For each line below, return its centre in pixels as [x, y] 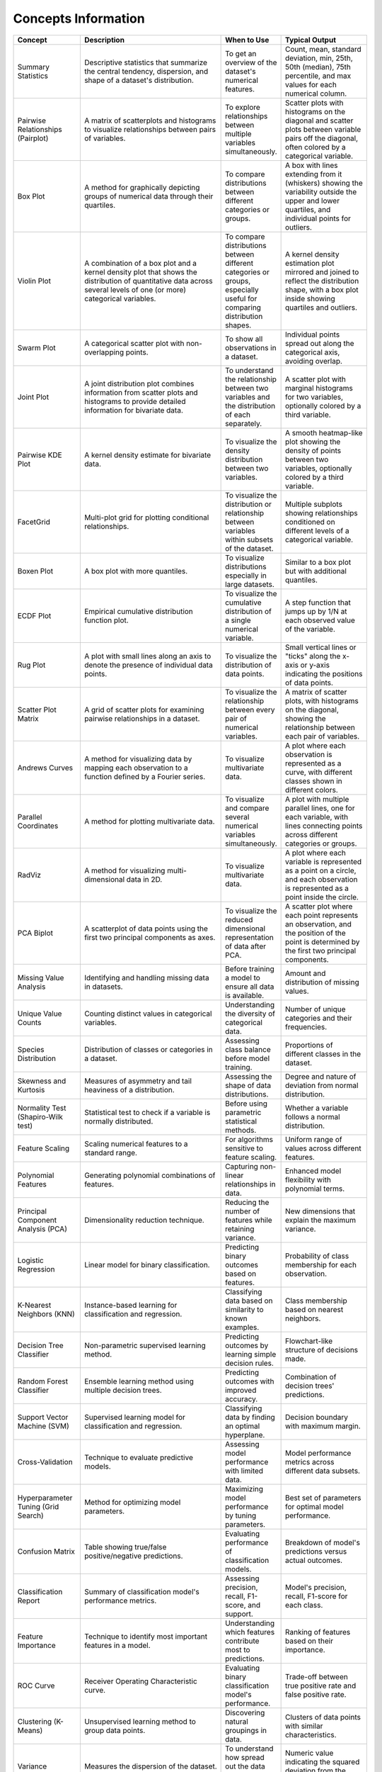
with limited [244, 1471]
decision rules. [249, 1363]
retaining [240, 1228]
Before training [250, 969]
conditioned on [310, 522]
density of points [313, 450]
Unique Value [40, 1014]
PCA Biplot [35, 933]
